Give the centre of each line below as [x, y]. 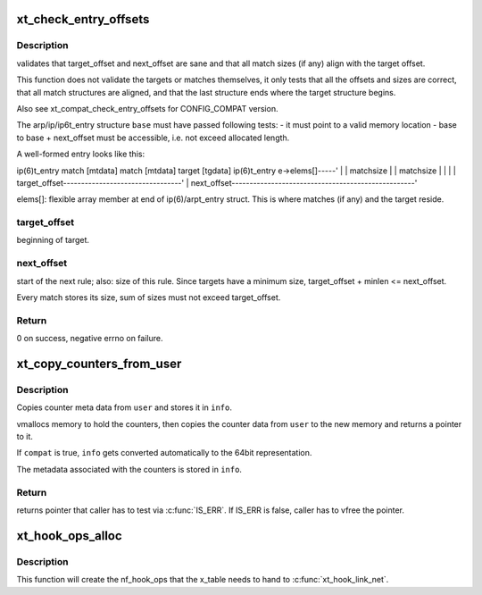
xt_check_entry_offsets [83, 19]
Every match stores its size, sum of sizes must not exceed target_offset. [149, 297]
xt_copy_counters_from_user [99, 363]
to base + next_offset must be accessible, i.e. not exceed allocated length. [153, 138]
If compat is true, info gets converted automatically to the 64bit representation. [164, 453]
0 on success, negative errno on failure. [90, 339]
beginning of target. [53, 240]
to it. [25, 437]
